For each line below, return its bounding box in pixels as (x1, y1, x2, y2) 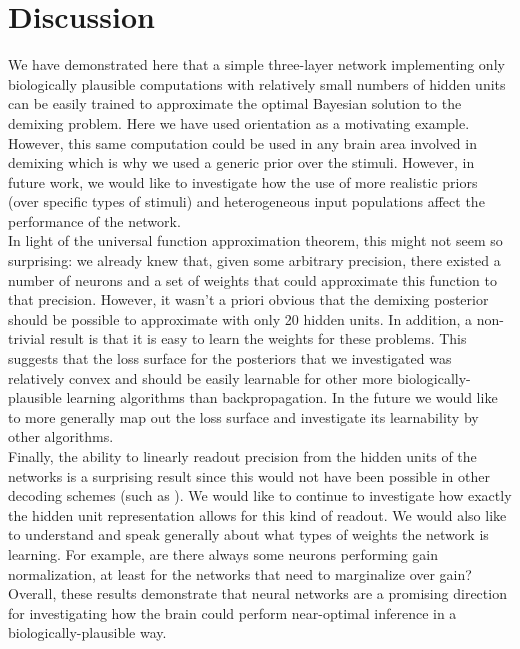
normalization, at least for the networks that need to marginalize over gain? (8, 563, 472, 584)
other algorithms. (8, 426, 114, 447)
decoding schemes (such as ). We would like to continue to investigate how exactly (8, 485, 512, 506)
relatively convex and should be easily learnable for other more (8, 367, 393, 388)
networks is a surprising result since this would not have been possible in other (8, 465, 490, 486)
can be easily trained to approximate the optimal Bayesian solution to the (8, 93, 462, 114)
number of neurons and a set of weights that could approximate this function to (8, 269, 497, 290)
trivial (8, 328, 46, 349)
